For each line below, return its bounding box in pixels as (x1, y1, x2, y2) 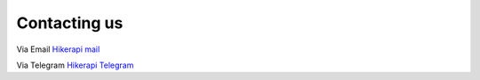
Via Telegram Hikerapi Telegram (16, 60, 134, 70)
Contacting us (16, 13, 124, 33)
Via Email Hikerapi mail (16, 44, 100, 55)
